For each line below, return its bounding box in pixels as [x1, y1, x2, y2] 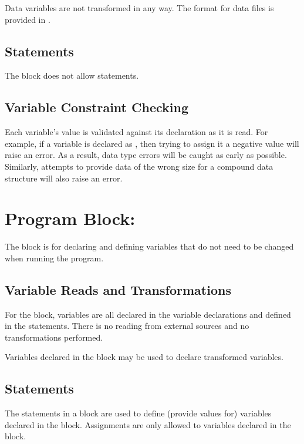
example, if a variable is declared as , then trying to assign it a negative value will [5, 137, 299, 149]
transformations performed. [5, 331, 103, 343]
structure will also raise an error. [5, 171, 123, 184]
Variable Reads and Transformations [5, 280, 231, 298]
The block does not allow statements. [5, 69, 139, 82]
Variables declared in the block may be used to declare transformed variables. [5, 351, 283, 363]
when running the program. [5, 251, 104, 264]
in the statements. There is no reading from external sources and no [5, 319, 249, 332]
